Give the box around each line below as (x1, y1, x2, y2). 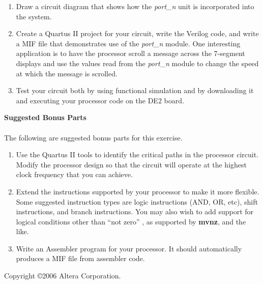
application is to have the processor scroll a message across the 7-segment (16, 48, 245, 59)
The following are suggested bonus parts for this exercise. (4, 132, 183, 143)
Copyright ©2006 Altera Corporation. (4, 270, 121, 281)
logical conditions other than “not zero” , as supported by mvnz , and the (16, 216, 246, 226)
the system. (16, 11, 52, 21)
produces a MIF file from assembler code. (16, 253, 145, 264)
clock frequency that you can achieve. (16, 169, 133, 180)
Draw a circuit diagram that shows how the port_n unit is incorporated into (16, 1, 254, 11)
